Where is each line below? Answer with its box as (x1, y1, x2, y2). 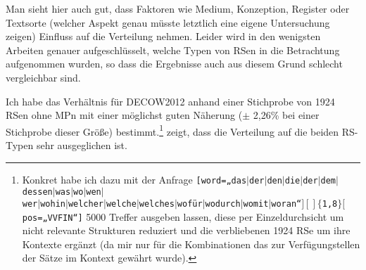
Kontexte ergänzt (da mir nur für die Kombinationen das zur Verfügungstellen (22, 236, 360, 251)
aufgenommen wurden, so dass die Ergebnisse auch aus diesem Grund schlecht (6, 56, 343, 71)
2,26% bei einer (253, 108, 320, 122)
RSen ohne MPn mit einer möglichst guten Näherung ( (6, 108, 243, 122)
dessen (22, 187, 53, 198)
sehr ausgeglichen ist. (36, 138, 127, 152)
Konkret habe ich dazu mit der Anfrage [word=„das (22, 172, 247, 186)
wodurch (205, 198, 241, 209)
